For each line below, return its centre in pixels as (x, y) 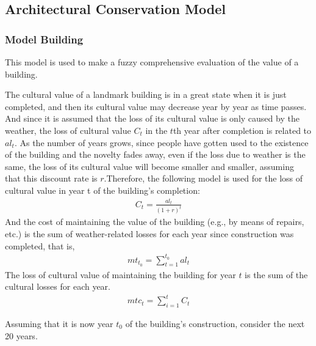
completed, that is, (40, 245)
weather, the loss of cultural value (68, 130)
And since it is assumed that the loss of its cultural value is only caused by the (152, 118)
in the (156, 130)
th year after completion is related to (242, 130)
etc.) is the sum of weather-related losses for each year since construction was (149, 233)
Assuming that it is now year (59, 324)
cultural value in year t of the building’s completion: (102, 190)
